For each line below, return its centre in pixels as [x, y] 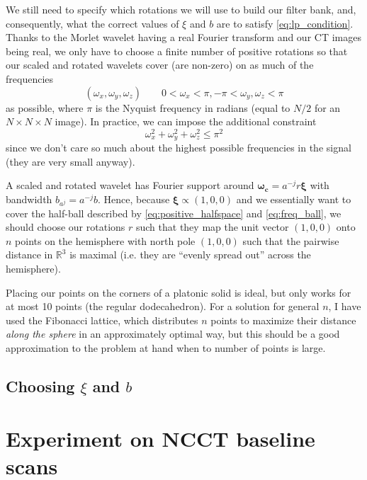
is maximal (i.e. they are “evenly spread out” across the [190, 255]
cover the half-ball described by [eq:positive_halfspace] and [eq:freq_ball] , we [174, 213]
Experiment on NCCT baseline [160, 438]
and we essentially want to [294, 199]
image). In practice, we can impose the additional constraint [186, 121]
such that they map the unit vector [212, 227]
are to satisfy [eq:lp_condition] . [285, 23]
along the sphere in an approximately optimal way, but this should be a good [173, 334]
